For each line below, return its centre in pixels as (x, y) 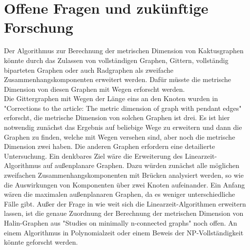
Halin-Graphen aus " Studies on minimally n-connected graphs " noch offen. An (121, 223)
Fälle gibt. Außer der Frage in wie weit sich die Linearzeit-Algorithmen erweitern (125, 203)
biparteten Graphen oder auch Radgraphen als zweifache (89, 70)
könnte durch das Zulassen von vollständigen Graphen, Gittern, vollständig (116, 60)
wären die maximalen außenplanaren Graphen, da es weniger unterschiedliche (120, 194)
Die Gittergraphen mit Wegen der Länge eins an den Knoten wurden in (111, 98)
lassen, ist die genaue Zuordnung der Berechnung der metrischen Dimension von (124, 213)
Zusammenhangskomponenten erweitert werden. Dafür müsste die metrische (118, 79)
